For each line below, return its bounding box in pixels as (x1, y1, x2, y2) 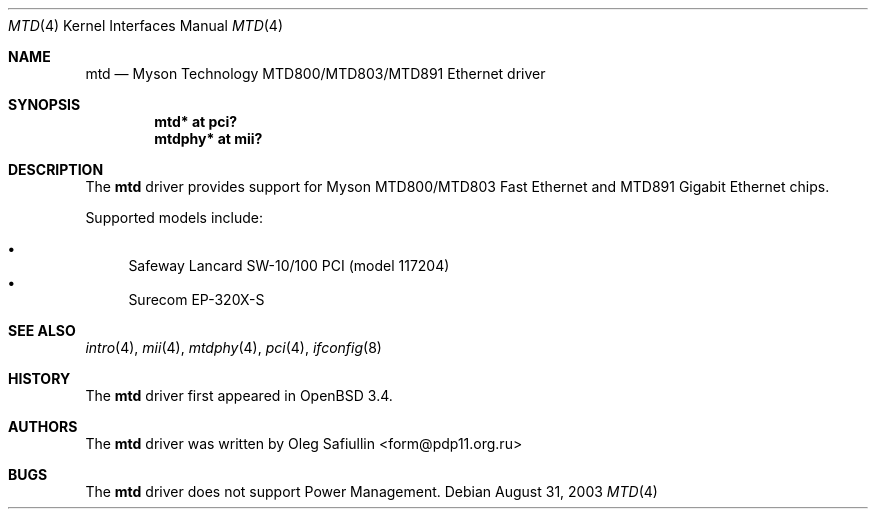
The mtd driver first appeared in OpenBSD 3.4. (85, 387, 393, 404)
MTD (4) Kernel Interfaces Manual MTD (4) (8, 17, 284, 34)
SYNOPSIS (8, 96, 81, 113)
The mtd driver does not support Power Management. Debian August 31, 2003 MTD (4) (85, 483, 658, 500)
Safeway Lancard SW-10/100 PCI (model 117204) (128, 257, 450, 274)
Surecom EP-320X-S (128, 291, 265, 308)
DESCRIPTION (8, 161, 104, 178)
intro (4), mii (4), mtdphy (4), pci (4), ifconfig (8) (85, 339, 382, 356)
